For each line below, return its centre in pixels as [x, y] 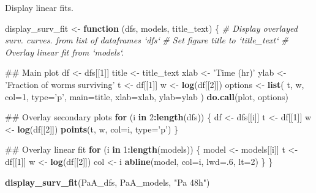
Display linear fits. [39, 7]
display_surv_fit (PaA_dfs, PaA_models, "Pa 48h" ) [107, 182]
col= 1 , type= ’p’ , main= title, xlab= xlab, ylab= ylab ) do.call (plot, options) [147, 96]
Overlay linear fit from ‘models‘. [65, 52]
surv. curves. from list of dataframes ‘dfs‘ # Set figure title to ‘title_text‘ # [147, 40]
